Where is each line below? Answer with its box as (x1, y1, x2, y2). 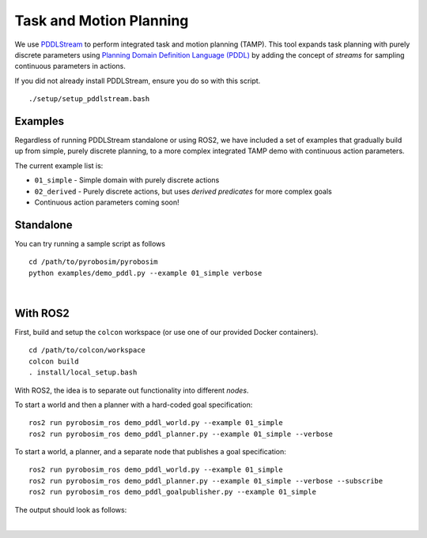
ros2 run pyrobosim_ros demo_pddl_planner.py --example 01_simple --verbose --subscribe (28, 476, 384, 485)
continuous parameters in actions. (14, 62, 127, 71)
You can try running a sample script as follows (14, 239, 166, 248)
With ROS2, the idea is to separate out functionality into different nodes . (14, 386, 249, 395)
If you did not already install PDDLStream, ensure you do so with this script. (14, 76, 261, 85)
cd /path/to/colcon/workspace (28, 346, 146, 355)
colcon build (28, 356, 79, 366)
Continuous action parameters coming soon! (34, 198, 179, 207)
